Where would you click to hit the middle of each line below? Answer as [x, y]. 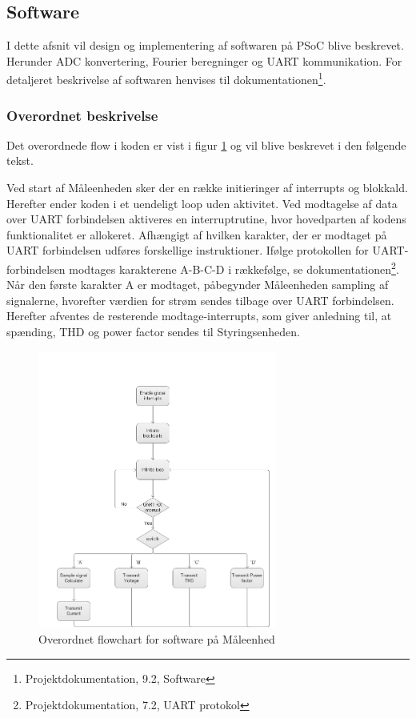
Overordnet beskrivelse [82, 115]
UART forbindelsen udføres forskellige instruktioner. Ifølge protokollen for [188, 250]
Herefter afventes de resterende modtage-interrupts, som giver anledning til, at [199, 316]
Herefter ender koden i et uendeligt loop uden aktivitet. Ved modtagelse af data [202, 203]
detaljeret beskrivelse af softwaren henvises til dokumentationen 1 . [166, 78]
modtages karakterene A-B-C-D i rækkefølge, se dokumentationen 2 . [234, 268]
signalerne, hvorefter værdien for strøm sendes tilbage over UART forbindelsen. [200, 300]
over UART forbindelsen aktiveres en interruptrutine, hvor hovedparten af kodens [206, 219]
